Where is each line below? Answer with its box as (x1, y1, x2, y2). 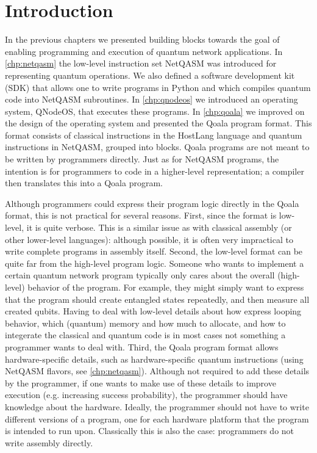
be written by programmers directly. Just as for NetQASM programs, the (5, 153, 279, 165)
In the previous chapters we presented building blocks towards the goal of (5, 33, 280, 46)
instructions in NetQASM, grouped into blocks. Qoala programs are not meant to (5, 140, 310, 153)
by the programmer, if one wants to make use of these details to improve (5, 376, 276, 389)
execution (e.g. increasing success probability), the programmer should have (5, 388, 288, 401)
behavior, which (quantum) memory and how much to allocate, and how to (5, 316, 286, 329)
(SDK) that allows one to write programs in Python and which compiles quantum (5, 81, 311, 93)
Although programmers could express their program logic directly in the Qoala (5, 197, 299, 209)
